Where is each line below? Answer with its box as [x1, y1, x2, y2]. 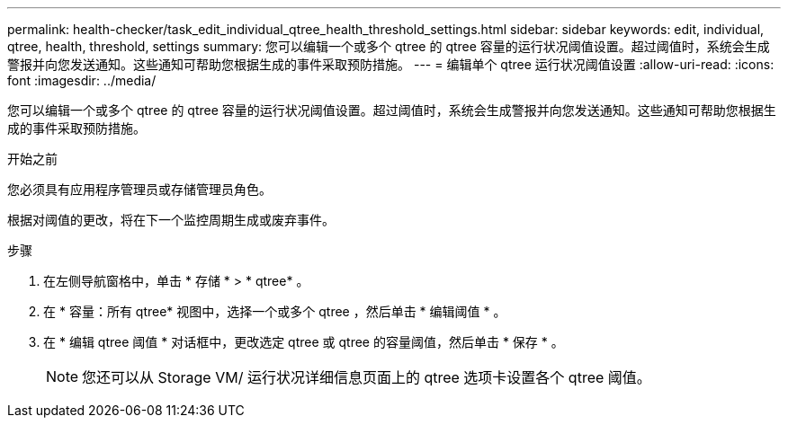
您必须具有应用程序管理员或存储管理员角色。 [7, 182, 272, 197]
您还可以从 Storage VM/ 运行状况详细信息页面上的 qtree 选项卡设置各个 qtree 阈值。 [82, 368, 651, 386]
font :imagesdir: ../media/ [7, 73, 157, 88]
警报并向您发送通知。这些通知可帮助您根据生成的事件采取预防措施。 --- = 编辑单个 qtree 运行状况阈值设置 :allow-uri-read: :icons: [7, 57, 775, 72]
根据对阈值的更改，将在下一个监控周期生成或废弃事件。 [7, 212, 335, 227]
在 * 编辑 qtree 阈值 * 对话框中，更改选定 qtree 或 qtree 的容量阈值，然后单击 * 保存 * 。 [43, 334, 564, 350]
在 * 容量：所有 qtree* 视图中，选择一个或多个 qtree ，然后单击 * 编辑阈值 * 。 [43, 304, 506, 319]
